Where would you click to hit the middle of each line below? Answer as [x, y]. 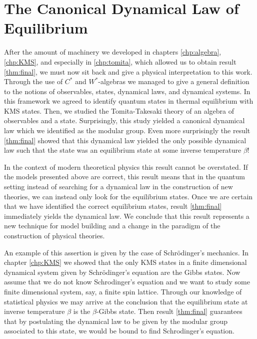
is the [82, 311]
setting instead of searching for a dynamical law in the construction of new [118, 187]
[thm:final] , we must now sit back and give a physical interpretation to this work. [128, 71]
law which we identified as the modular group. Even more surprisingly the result [127, 130]
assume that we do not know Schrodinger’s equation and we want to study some [127, 282]
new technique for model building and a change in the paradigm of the [112, 226]
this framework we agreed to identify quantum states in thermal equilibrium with [129, 101]
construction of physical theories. [54, 235]
